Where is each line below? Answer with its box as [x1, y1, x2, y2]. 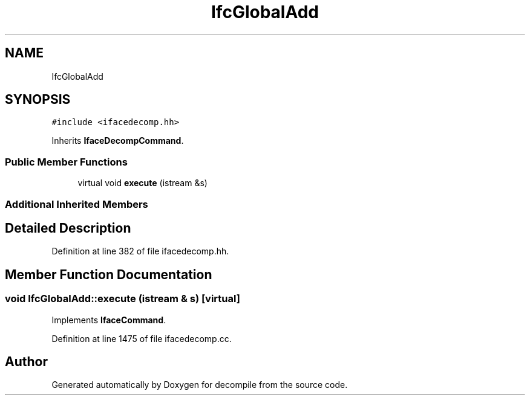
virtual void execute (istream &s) [77, 178, 208, 189]
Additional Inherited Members [5, 198, 148, 210]
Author [5, 354, 48, 370]
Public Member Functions [5, 155, 128, 168]
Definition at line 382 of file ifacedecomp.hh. [51, 246, 229, 257]
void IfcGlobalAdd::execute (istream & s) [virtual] [5, 292, 240, 305]
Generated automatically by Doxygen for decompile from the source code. [51, 379, 348, 390]
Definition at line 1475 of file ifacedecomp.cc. [51, 333, 232, 344]
